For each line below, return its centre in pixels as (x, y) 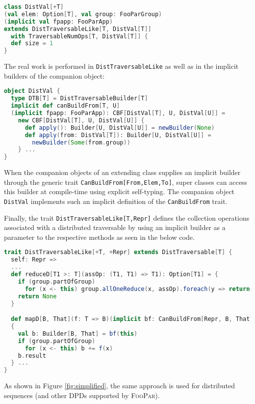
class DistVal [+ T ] (34, 7)
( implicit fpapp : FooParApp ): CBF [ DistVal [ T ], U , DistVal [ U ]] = (118, 113)
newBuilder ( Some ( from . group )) (81, 142)
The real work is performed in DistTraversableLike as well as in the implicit (121, 66)
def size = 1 (32, 43)
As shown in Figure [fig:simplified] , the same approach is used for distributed (120, 386)
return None (37, 296)
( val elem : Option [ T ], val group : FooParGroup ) (83, 14)
